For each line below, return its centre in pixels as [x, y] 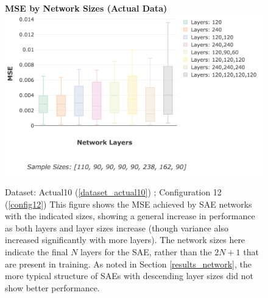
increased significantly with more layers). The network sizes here [125, 240]
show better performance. [52, 287]
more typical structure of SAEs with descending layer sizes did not [129, 276]
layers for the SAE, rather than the [146, 252]
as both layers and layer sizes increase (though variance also [117, 227]
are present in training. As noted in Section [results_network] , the [128, 263]
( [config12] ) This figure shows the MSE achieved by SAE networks [129, 204]
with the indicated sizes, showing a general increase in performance [130, 216]
